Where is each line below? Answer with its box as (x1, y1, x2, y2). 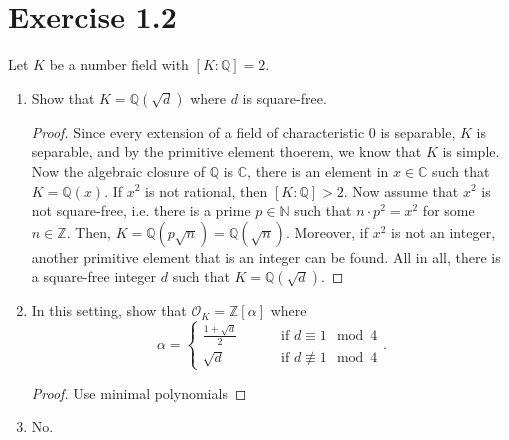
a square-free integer (31, 266, 157, 287)
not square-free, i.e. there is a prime (31, 200, 251, 221)
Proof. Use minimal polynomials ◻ (31, 382, 247, 403)
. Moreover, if (285, 221, 369, 242)
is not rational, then (145, 180, 268, 201)
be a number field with (49, 54, 189, 75)
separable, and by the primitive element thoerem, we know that (31, 141, 422, 162)
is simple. (442, 141, 500, 162)
